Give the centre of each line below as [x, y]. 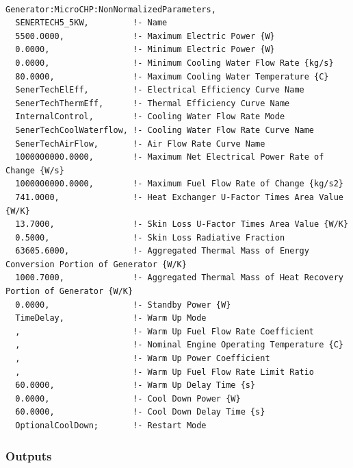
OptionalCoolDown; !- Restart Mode [111, 426]
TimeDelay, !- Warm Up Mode [111, 318]
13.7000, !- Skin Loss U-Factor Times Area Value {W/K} [182, 224]
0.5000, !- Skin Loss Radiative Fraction [150, 237]
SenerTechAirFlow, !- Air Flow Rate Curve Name [140, 144]
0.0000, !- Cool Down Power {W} [128, 398]
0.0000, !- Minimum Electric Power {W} [145, 50]
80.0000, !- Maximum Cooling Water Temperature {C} [172, 76]
